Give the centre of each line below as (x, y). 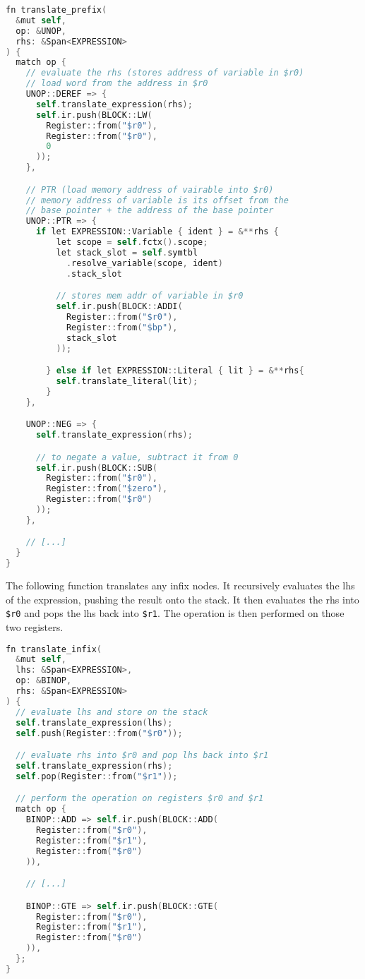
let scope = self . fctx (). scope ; (132, 242)
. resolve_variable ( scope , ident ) (144, 263)
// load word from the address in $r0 (117, 84)
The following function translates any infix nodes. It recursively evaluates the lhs (180, 585)
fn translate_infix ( (54, 649)
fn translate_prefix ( (56, 10)
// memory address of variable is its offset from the (157, 200)
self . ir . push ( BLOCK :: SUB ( (96, 468)
